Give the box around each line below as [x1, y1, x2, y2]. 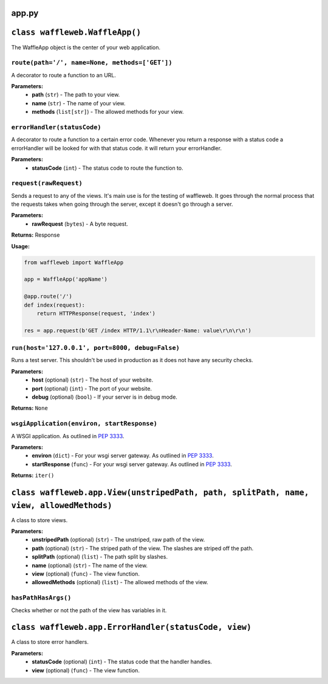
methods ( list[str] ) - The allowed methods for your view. [32, 108, 184, 116]
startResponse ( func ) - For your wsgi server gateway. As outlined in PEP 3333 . [32, 460, 232, 468]
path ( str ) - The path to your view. [32, 91, 120, 99]
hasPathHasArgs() [11, 594, 72, 602]
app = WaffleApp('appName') [24, 276, 108, 283]
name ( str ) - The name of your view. [32, 99, 126, 106]
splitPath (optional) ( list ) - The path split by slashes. [32, 553, 168, 560]
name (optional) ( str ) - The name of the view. [32, 562, 148, 569]
